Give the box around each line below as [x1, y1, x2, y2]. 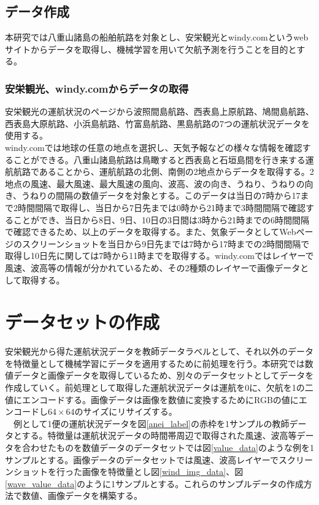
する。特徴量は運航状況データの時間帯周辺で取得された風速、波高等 [21, 429, 297, 442]
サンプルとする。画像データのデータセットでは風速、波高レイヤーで [5, 453, 279, 466]
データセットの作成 [5, 309, 160, 334]
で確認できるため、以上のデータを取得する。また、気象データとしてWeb [5, 225, 296, 238]
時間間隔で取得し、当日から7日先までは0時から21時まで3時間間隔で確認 [17, 201, 306, 214]
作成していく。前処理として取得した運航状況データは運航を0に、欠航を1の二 [5, 381, 313, 394]
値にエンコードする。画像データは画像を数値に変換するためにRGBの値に [5, 393, 299, 406]
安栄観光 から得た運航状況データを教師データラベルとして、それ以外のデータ [5, 345, 313, 358]
